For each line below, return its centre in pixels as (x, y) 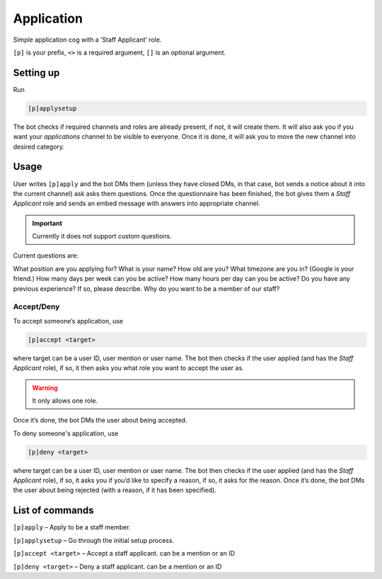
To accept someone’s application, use (68, 321)
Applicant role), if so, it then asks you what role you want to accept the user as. (128, 368)
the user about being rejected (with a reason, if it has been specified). (115, 490)
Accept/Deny (36, 306)
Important (47, 223)
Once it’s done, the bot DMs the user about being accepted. (100, 420)
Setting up (36, 73)
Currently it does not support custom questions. (102, 236)
